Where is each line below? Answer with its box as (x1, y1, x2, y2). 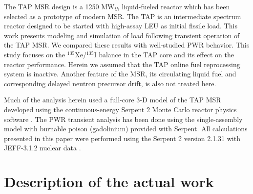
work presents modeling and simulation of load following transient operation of (4, 30, 240, 40)
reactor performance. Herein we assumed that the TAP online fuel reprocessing (4, 59, 240, 69)
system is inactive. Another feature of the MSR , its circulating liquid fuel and (4, 69, 236, 79)
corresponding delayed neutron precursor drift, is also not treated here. (4, 78, 216, 88)
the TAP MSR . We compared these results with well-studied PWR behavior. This (4, 40, 250, 50)
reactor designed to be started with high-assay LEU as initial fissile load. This (4, 21, 237, 31)
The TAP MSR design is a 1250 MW (4, 1, 115, 11)
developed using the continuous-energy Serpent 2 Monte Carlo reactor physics (4, 104, 237, 114)
